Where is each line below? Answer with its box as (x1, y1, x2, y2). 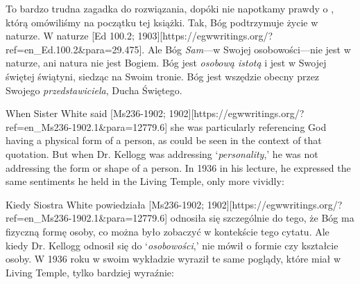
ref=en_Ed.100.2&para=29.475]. (6, 42, 145, 56)
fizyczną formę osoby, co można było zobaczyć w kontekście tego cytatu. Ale (6, 224, 329, 238)
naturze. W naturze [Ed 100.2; (6, 28, 135, 43)
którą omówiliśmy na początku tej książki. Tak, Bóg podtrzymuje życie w (6, 15, 318, 29)
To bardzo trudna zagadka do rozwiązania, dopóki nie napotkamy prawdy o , (6, 1, 334, 15)
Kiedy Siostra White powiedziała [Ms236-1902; (6, 197, 205, 211)
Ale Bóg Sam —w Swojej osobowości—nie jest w (147, 42, 351, 56)
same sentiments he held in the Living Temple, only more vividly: (6, 174, 284, 188)
